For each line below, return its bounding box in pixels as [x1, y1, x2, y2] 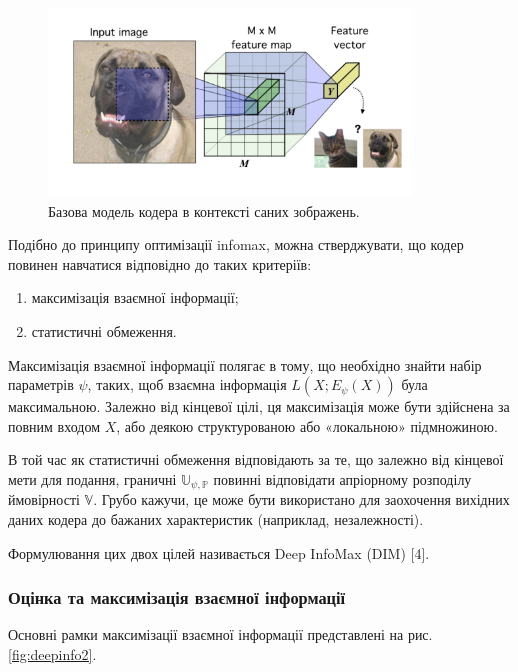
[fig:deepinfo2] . [8, 643, 97, 664]
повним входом [8, 415, 100, 436]
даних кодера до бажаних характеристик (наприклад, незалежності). [8, 508, 424, 529]
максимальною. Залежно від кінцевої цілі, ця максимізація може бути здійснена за [8, 396, 510, 417]
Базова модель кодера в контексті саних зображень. [48, 200, 360, 221]
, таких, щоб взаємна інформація [87, 374, 287, 395]
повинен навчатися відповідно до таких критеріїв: [8, 253, 312, 274]
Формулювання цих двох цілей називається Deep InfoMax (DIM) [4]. [8, 542, 430, 563]
